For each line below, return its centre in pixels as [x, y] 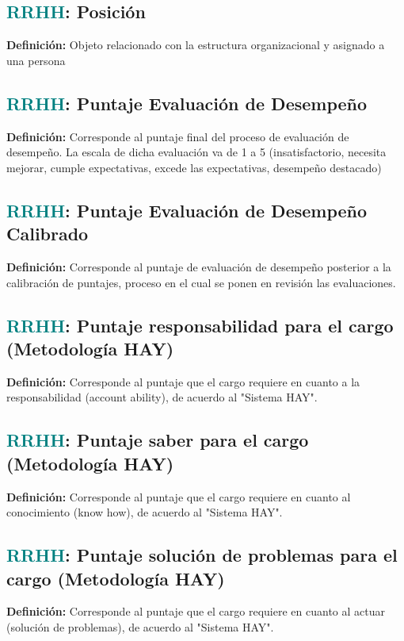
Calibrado [48, 234]
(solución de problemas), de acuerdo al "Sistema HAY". [140, 626]
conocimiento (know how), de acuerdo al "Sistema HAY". [145, 512]
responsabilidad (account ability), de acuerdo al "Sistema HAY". [162, 397]
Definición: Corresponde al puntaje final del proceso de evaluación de [178, 136]
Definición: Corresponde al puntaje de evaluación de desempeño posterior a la [199, 266]
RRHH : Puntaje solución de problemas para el [202, 555]
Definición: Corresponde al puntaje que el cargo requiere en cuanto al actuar [196, 611]
